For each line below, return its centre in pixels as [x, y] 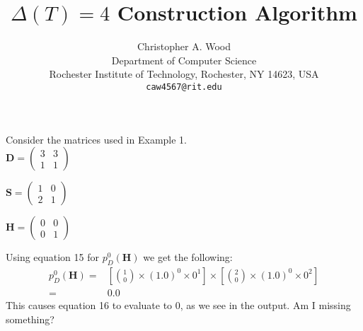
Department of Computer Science [184, 60]
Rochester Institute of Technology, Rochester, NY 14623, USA [184, 74]
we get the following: [188, 257]
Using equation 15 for [52, 257]
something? [30, 319]
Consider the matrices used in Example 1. [96, 139]
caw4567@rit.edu [184, 87]
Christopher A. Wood [184, 46]
